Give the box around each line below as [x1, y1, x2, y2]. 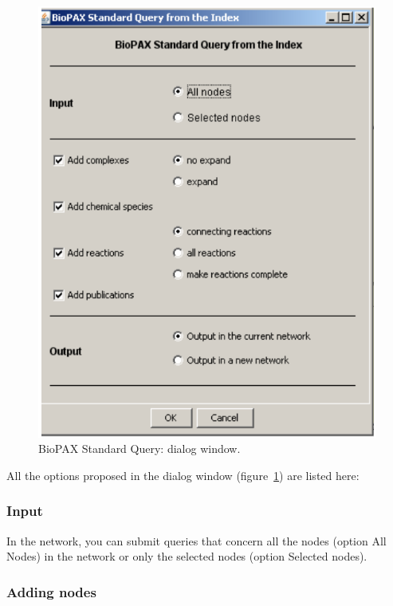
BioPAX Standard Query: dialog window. [38, 440, 241, 457]
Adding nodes [6, 581, 96, 601]
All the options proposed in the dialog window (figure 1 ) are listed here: [6, 466, 360, 483]
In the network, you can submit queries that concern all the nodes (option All [6, 532, 387, 549]
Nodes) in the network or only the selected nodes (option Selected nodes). [6, 548, 367, 565]
